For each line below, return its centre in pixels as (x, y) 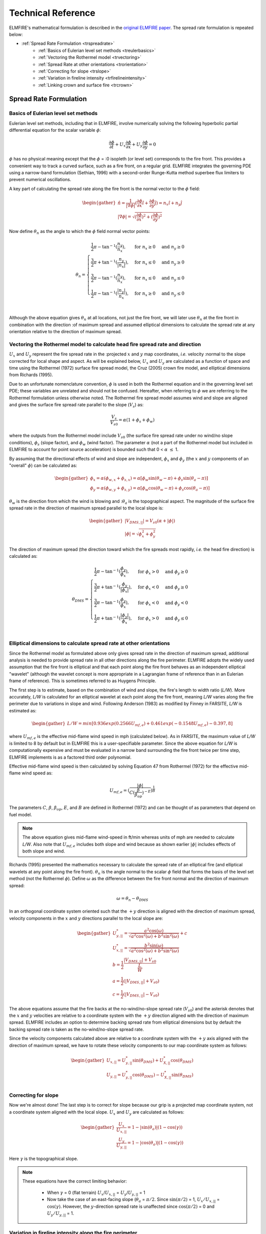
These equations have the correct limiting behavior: (75, 1181)
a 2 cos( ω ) (154, 930)
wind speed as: (37, 773)
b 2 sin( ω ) (154, 945)
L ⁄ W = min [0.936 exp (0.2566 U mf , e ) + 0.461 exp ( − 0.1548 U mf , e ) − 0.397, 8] (150, 724)
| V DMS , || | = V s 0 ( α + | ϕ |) (150, 521)
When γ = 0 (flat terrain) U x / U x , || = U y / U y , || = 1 (96, 1193)
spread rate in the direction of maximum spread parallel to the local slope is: (86, 508)
